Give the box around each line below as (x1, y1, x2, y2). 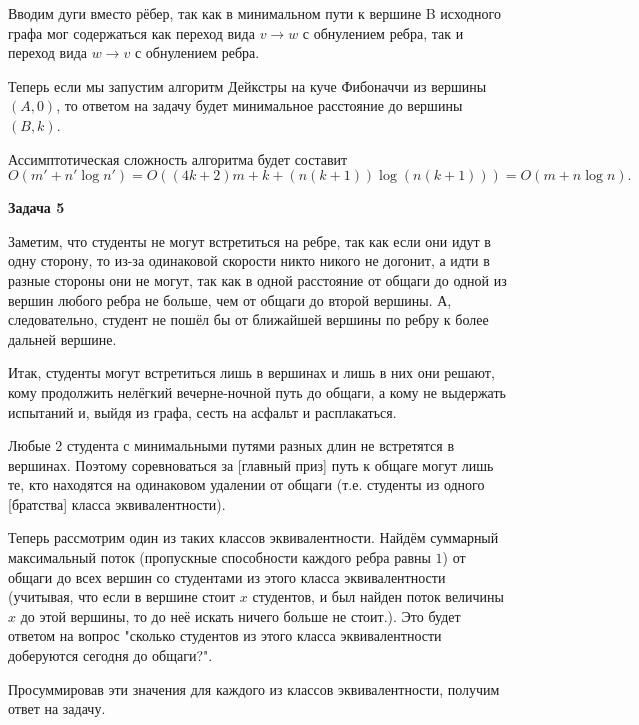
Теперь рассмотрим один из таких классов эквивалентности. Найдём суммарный (8, 527, 499, 548)
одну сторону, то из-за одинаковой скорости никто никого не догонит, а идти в (8, 250, 490, 271)
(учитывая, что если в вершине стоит (8, 586, 236, 607)
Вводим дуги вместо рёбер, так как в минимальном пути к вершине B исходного (8, 3, 501, 23)
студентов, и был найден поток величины (252, 586, 505, 607)
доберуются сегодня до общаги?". (8, 645, 213, 666)
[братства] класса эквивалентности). (8, 493, 226, 514)
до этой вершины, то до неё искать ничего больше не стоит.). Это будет (20, 605, 461, 626)
